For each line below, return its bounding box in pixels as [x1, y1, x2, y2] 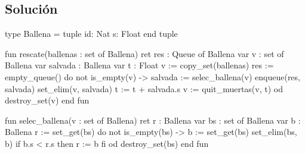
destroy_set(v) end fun [5, 94, 90, 106]
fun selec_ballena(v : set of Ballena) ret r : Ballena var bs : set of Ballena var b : [5, 114, 301, 126]
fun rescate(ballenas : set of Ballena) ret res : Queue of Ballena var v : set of [5, 47, 284, 59]
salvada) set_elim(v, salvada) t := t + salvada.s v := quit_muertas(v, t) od [5, 82, 283, 95]
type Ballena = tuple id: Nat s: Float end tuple [5, 27, 178, 40]
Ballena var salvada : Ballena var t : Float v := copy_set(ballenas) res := [5, 59, 274, 71]
